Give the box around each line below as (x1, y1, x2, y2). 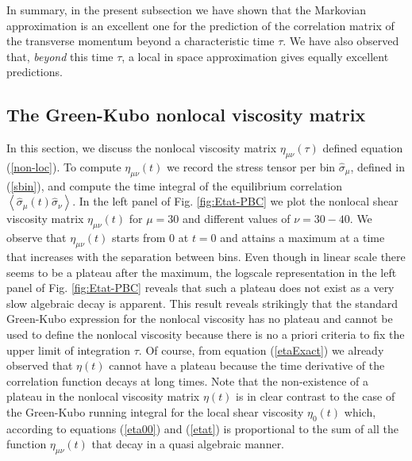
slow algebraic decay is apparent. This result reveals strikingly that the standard (6, 294, 399, 311)
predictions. (6, 63, 63, 80)
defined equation (322, 140, 403, 156)
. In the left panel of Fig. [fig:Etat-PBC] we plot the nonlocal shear (72, 193, 399, 209)
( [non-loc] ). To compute (6, 158, 121, 175)
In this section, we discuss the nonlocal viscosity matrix (6, 140, 277, 156)
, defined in (350, 158, 405, 175)
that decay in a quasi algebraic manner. (91, 436, 285, 452)
